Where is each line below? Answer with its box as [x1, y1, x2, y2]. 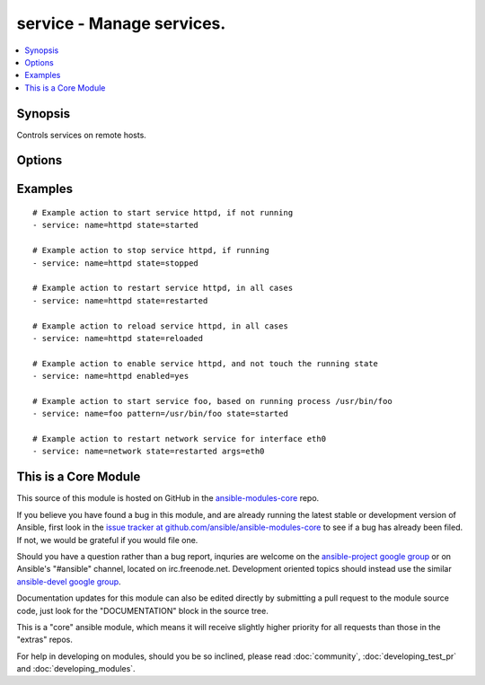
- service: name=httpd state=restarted [32, 295, 208, 305]
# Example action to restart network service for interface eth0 [32, 434, 327, 444]
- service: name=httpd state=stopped [32, 258, 199, 268]
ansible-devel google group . [16, 575, 121, 587]
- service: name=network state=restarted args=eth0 [32, 446, 265, 457]
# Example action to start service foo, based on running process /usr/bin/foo [32, 396, 392, 406]
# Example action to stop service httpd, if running [32, 245, 269, 256]
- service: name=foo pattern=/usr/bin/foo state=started [32, 408, 289, 419]
